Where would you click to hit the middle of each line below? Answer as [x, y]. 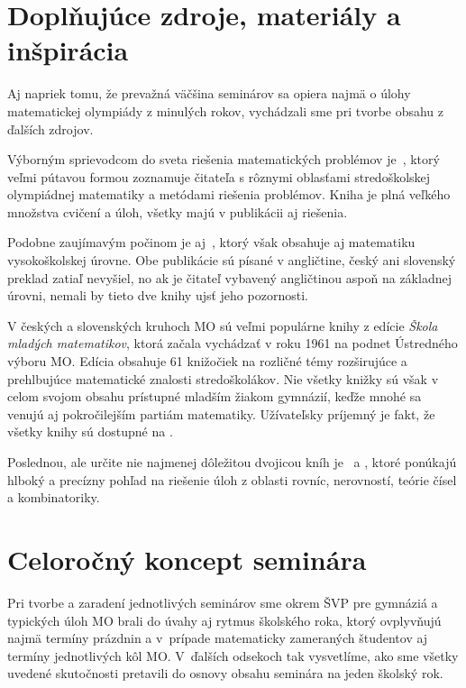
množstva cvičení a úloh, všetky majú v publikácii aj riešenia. [178, 211]
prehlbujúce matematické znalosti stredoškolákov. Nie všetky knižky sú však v [223, 378]
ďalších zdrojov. [50, 128]
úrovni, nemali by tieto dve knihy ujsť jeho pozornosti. [158, 295]
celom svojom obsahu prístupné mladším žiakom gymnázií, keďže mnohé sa [215, 396]
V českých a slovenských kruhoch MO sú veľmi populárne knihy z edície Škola [223, 325]
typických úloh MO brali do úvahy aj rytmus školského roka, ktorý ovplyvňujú [224, 620]
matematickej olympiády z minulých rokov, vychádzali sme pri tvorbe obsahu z [226, 110]
